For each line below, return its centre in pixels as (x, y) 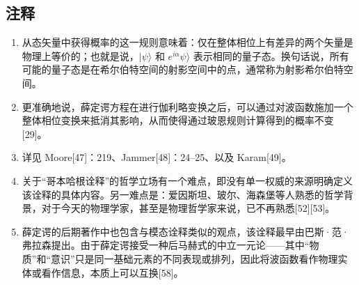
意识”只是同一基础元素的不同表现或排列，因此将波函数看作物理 (194, 258)
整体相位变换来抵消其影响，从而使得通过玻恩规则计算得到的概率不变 (178, 120)
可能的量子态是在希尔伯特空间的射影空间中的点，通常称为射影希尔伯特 (183, 69)
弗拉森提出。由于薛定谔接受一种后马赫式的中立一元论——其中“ (166, 245)
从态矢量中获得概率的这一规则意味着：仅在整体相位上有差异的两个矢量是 (188, 42)
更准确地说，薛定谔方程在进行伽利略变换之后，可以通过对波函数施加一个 (188, 106)
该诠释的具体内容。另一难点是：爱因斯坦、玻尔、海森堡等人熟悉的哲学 (183, 194)
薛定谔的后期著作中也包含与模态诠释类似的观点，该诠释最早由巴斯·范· (185, 231)
